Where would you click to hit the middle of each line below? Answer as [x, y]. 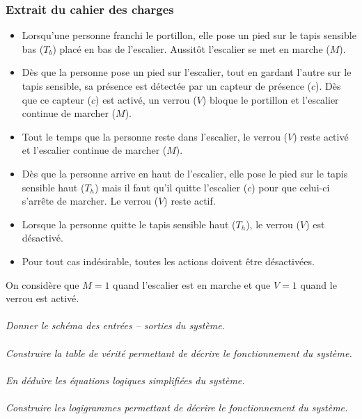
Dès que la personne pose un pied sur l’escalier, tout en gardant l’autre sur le [187, 72]
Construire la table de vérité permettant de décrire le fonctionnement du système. [179, 353]
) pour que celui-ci [291, 187]
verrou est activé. [42, 298]
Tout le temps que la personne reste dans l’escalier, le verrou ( [155, 136]
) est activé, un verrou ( [146, 99]
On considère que [42, 284]
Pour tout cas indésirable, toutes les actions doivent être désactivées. [168, 261]
